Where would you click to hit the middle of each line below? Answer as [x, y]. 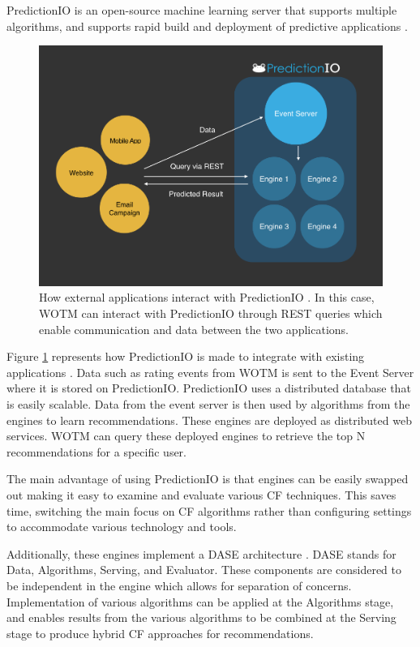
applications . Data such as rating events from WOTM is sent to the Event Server [210, 372]
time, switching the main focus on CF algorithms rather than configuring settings [209, 510]
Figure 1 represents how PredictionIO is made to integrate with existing [186, 356]
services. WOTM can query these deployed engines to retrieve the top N [186, 436]
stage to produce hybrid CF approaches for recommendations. [160, 633]
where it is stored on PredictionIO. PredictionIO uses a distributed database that [209, 388]
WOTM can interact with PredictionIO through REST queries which [211, 313]
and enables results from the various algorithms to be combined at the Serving [201, 617]
